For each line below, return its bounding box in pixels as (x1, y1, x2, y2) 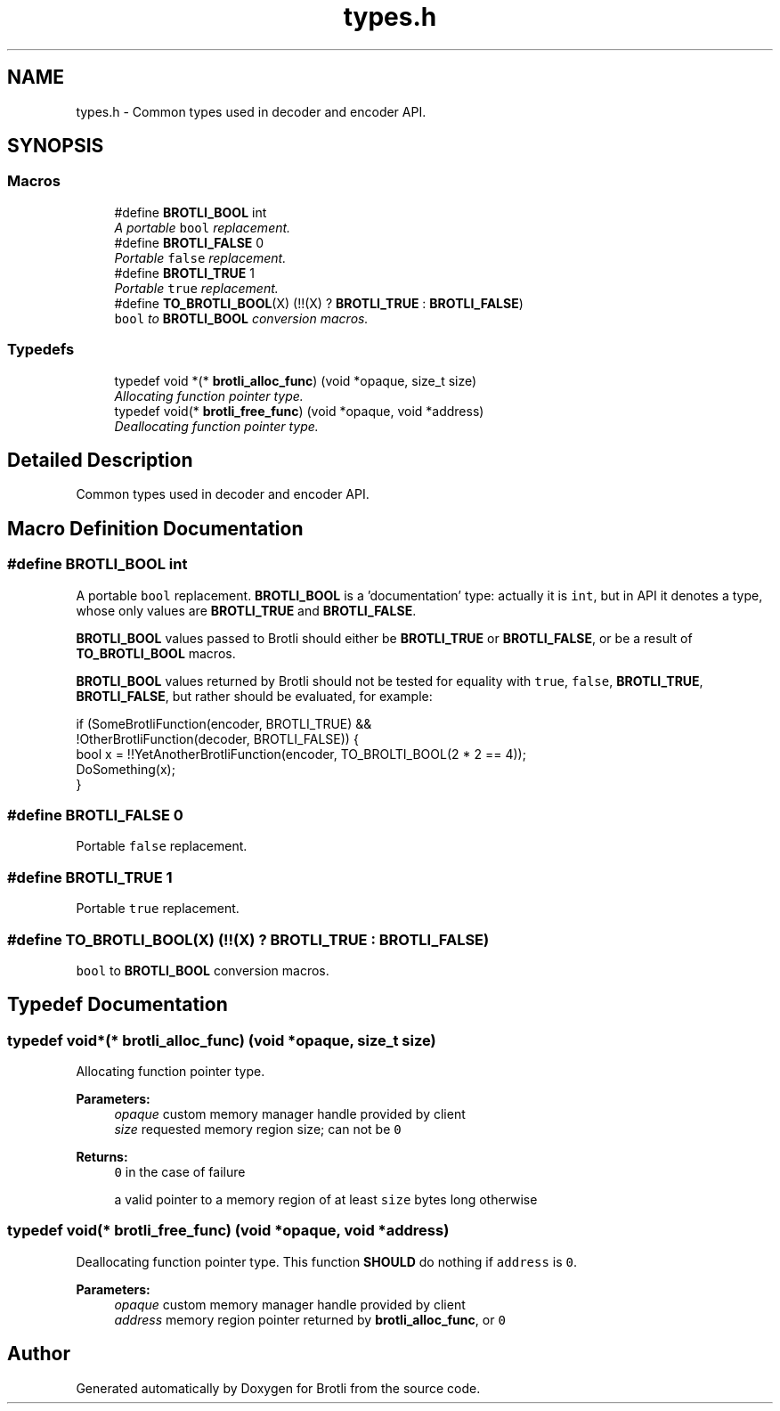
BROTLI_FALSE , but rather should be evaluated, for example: (76, 688, 433, 704)
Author (7, 1342, 70, 1366)
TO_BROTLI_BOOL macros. (76, 645, 236, 661)
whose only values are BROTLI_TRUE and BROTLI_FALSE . (76, 602, 417, 618)
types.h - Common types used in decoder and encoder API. (76, 103, 427, 119)
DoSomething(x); (76, 761, 175, 777)
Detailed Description (7, 448, 193, 471)
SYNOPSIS (7, 135, 104, 158)
